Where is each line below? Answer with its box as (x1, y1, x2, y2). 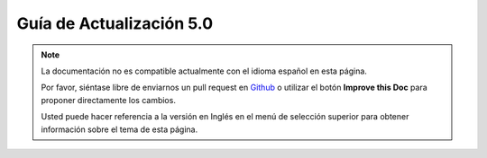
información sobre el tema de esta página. (41, 124, 198, 135)
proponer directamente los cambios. (41, 94, 176, 105)
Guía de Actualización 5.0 (16, 13, 214, 33)
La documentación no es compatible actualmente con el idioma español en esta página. (41, 66, 367, 76)
